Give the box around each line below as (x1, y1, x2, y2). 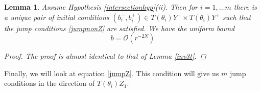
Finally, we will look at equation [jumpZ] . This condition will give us (4, 67, 219, 78)
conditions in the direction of (4, 78, 95, 88)
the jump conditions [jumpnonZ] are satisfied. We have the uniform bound (4, 22, 235, 33)
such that (222, 11, 251, 22)
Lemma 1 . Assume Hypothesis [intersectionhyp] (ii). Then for (4, 2, 198, 12)
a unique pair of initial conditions (4, 11, 109, 22)
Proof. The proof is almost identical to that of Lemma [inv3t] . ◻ (4, 51, 206, 61)
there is (233, 2, 257, 12)
